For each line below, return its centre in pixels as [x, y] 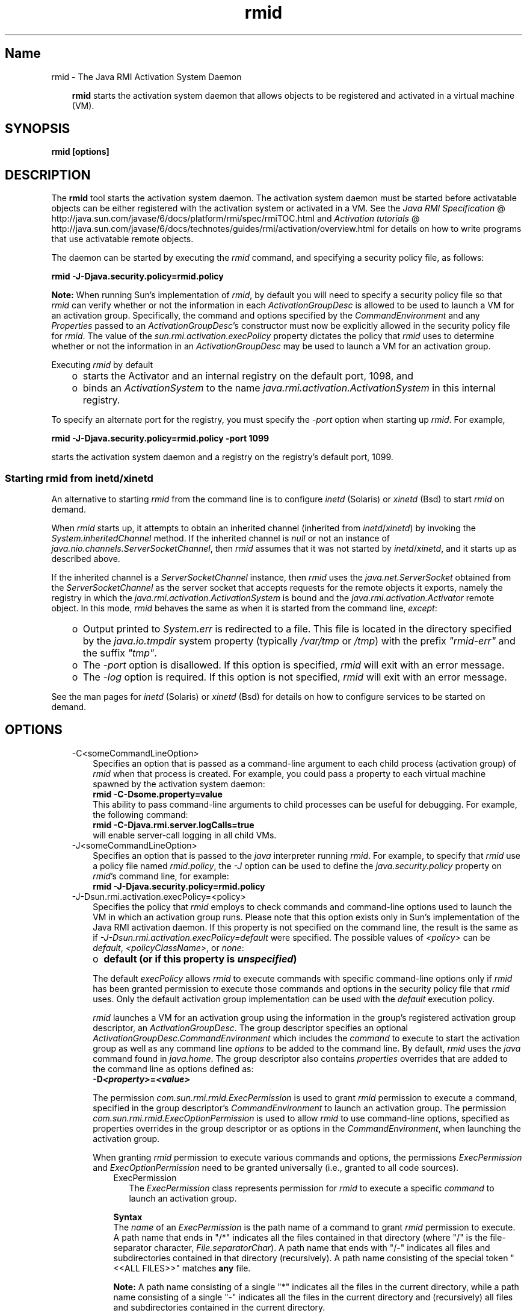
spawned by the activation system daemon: [179, 784]
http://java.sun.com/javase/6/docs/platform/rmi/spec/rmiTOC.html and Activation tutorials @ [236, 219]
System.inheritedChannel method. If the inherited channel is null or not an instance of [221, 538]
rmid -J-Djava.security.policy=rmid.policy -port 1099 [160, 438]
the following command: [140, 814]
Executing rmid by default [102, 365]
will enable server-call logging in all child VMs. [185, 835]
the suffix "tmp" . [120, 653]
